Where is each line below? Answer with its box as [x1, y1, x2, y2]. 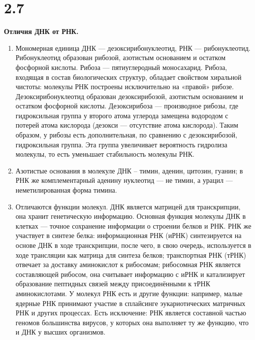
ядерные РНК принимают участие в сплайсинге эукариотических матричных [15, 298, 246, 308]
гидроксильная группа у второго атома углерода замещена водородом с [15, 110, 228, 120]
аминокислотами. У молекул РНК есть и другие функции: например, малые [15, 288, 243, 298]
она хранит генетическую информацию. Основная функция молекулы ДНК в [15, 211, 246, 221]
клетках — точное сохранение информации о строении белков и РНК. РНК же [15, 220, 252, 231]
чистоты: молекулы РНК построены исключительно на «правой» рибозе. [15, 81, 234, 92]
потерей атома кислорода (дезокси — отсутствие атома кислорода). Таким [15, 120, 238, 130]
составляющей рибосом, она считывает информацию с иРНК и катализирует [15, 269, 245, 279]
